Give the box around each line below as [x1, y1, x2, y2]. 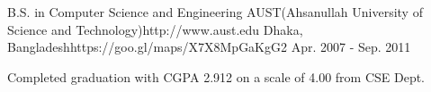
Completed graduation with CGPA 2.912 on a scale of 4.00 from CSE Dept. [7, 67, 426, 86]
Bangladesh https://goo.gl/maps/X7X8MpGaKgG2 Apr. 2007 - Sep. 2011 [7, 38, 411, 56]
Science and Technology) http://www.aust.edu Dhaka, [7, 20, 303, 38]
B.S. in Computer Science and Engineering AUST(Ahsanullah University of [7, 3, 423, 21]
